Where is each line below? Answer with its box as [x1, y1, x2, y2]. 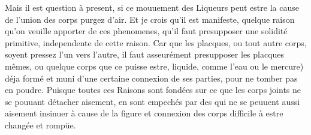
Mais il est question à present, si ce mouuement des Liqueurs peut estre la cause [5, 1, 299, 13]
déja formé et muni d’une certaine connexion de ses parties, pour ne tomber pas [5, 71, 298, 84]
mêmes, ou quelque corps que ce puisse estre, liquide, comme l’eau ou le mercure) [5, 59, 304, 72]
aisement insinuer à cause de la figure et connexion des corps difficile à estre [5, 107, 283, 119]
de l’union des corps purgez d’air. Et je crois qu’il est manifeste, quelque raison [5, 13, 295, 25]
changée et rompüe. [5, 118, 76, 131]
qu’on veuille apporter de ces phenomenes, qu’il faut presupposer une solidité [5, 25, 288, 37]
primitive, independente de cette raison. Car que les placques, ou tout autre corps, [5, 36, 307, 49]
